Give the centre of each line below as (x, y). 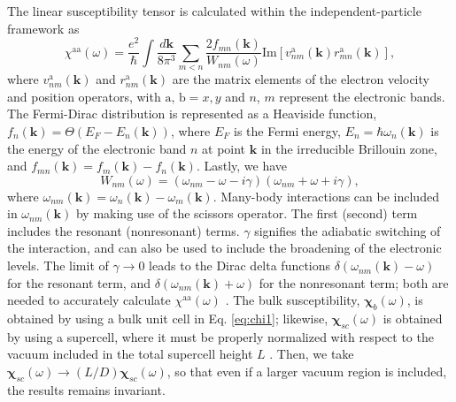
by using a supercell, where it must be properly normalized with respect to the (220, 336)
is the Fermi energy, (287, 130)
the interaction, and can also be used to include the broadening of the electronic (224, 248)
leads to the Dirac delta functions (240, 265)
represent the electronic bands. (362, 96)
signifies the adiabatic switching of (348, 230)
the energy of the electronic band (97, 148)
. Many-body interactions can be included (326, 196)
